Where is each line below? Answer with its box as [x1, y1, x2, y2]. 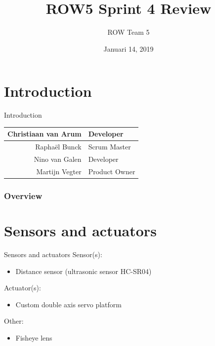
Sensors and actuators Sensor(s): [4, 249, 102, 259]
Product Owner [88, 166, 135, 176]
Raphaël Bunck [35, 141, 82, 152]
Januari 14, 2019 [103, 43, 154, 54]
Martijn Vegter [36, 166, 82, 176]
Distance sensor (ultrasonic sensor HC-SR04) [15, 266, 152, 276]
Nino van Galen [34, 154, 82, 164]
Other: [4, 316, 24, 326]
